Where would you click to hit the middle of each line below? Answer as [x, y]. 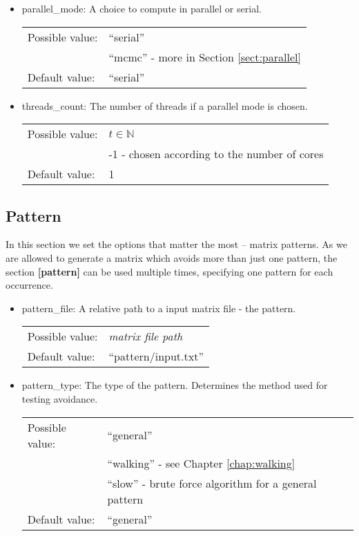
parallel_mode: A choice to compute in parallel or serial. [142, 8]
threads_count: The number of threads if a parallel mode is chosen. [165, 105]
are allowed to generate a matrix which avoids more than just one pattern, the [172, 257]
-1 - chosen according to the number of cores [216, 154]
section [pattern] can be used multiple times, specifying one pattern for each [169, 271]
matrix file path [146, 336]
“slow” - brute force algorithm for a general [212, 483]
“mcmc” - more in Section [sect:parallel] [205, 57]
